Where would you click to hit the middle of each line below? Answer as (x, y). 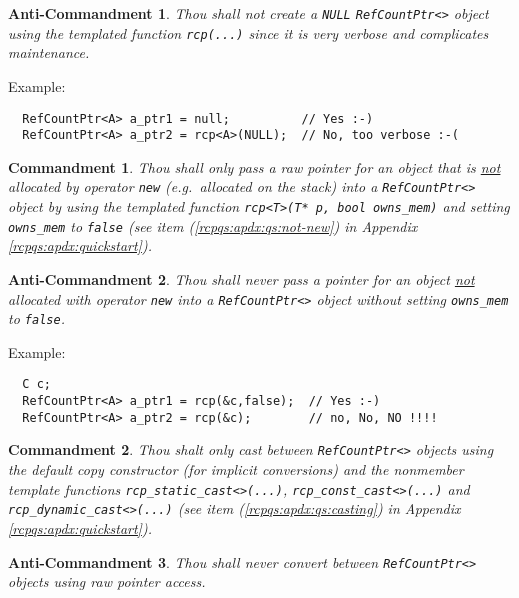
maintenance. (49, 52)
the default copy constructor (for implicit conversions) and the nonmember (236, 469)
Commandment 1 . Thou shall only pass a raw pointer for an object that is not (254, 166)
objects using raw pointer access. (107, 581)
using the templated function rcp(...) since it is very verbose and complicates (248, 32)
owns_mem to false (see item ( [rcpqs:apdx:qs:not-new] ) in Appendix (213, 225)
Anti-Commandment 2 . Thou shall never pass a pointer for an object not (241, 278)
